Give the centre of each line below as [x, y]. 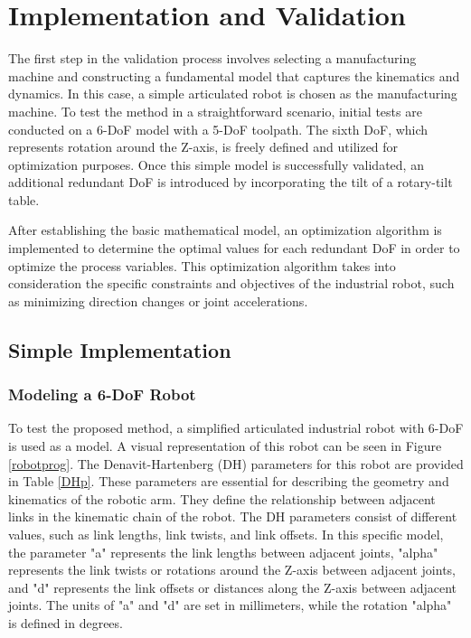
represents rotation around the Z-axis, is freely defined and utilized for [203, 147]
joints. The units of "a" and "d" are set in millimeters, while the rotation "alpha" [230, 605]
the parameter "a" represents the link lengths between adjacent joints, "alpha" [223, 552]
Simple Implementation [120, 349]
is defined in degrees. [66, 622]
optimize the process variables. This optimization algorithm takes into [202, 265]
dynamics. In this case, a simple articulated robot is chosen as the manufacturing [233, 94]
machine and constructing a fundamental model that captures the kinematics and [234, 75]
